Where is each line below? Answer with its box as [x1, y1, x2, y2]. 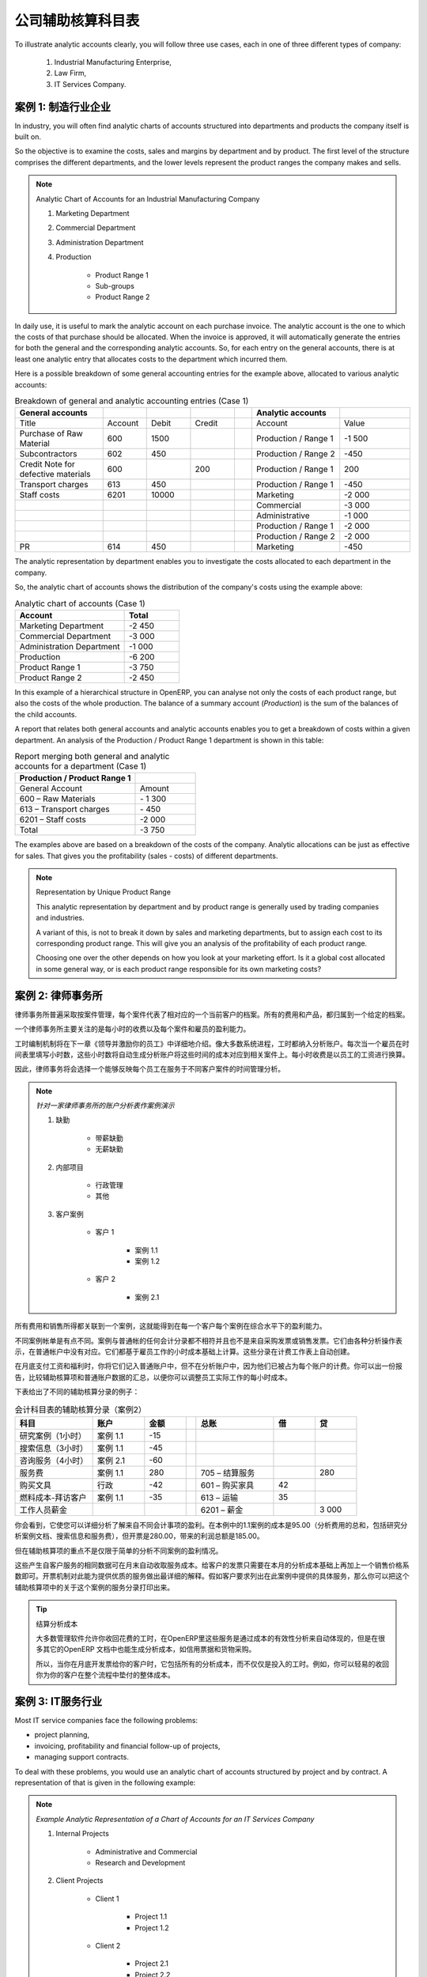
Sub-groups [95, 281, 134, 290]
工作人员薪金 [19, 1504, 67, 1515]
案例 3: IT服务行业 [14, 1695, 103, 1708]
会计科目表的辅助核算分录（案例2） [14, 1404, 146, 1415]
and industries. [36, 913, 85, 923]
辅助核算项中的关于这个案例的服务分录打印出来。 [14, 1582, 174, 1592]
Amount [139, 783, 169, 794]
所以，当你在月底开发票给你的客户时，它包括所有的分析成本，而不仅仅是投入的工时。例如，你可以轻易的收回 [36, 1659, 389, 1669]
